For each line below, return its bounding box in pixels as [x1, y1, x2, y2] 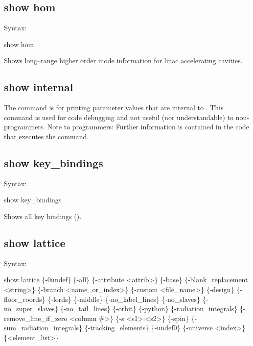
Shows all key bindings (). [4, 211, 82, 221]
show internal [4, 79, 73, 95]
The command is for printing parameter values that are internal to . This [4, 102, 224, 113]
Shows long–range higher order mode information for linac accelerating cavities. [4, 55, 243, 66]
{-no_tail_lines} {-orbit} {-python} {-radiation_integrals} [60, 303, 238, 314]
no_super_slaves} [4, 303, 58, 314]
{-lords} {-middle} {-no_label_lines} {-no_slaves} [47, 294, 201, 304]
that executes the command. [4, 131, 89, 141]
